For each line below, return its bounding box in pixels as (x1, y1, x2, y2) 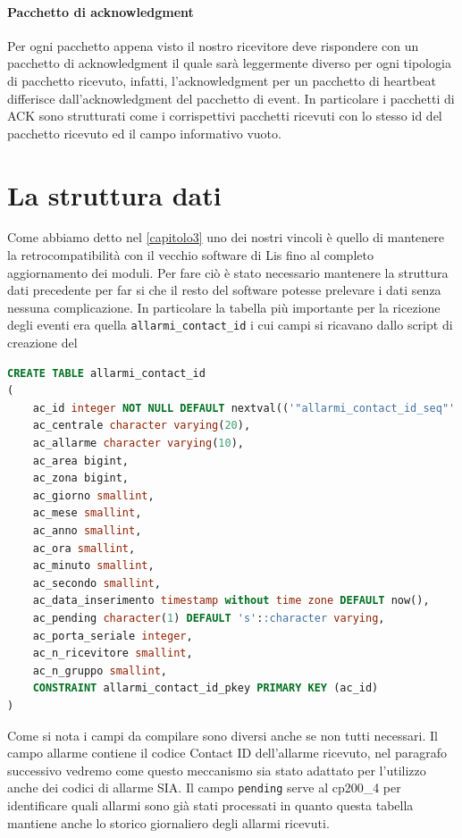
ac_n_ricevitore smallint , (32, 647, 193, 660)
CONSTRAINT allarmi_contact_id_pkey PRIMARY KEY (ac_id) (32, 682, 379, 695)
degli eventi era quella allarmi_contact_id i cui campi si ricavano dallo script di (7, 315, 453, 334)
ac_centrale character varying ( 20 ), (32, 419, 251, 432)
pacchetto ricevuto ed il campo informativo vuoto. (7, 123, 281, 142)
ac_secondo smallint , (32, 576, 161, 590)
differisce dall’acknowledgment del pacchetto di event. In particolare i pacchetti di (7, 88, 455, 107)
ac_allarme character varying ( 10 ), (32, 437, 244, 450)
